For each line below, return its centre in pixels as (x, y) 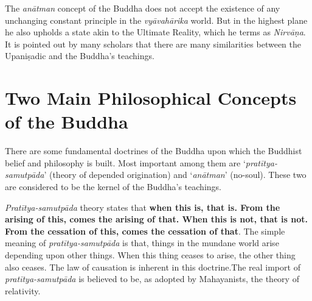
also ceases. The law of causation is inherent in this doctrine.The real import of (153, 267)
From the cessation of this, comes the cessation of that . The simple (145, 231)
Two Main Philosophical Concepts (151, 98)
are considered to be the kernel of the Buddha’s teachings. (113, 187)
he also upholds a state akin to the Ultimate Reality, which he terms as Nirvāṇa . (155, 32)
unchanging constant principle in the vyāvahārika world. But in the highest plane (156, 20)
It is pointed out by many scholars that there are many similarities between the (153, 44)
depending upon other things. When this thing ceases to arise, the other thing (150, 255)
